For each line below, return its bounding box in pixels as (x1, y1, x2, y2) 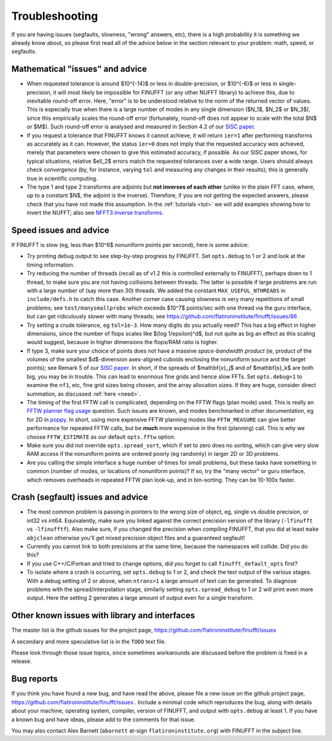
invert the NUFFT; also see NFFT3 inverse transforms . (26, 209, 164, 216)
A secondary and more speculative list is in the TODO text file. (11, 638, 166, 645)
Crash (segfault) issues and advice (11, 492, 148, 503)
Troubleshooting (11, 9, 98, 23)
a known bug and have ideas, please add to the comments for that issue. (11, 716, 196, 723)
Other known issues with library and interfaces (11, 610, 196, 621)
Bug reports (11, 673, 58, 684)
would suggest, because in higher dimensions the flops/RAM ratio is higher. (26, 339, 218, 346)
